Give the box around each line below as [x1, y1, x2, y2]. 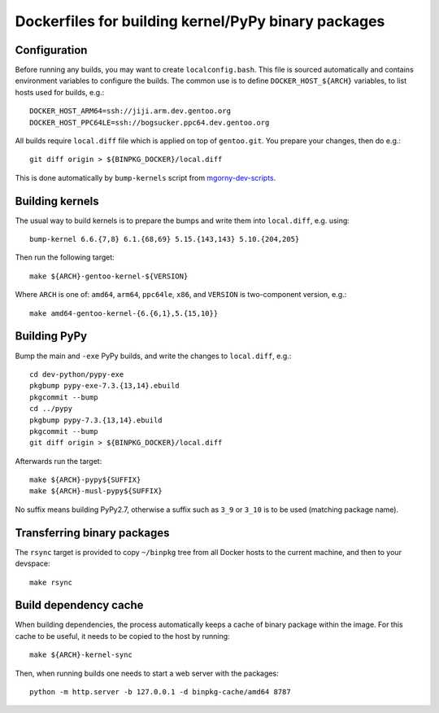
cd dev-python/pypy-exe [29, 370, 124, 378]
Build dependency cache [15, 598, 144, 612]
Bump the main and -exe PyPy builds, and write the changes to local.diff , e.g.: [15, 351, 292, 361]
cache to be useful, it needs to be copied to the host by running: [15, 631, 231, 641]
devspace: [15, 558, 50, 569]
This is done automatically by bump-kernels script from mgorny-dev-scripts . [15, 173, 276, 182]
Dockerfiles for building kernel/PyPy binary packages [15, 12, 385, 30]
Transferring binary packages [15, 526, 170, 540]
